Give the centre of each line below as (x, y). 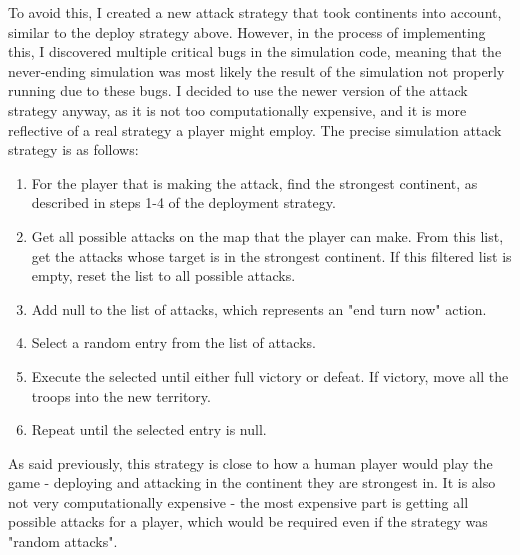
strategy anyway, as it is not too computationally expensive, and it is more (237, 109)
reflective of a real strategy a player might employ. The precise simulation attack (255, 129)
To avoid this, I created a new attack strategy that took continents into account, (255, 12)
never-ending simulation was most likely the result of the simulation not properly (256, 70)
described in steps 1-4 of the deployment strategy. (183, 202)
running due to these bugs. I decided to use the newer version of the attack (238, 90)
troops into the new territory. (121, 395)
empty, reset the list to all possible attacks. (163, 275)
